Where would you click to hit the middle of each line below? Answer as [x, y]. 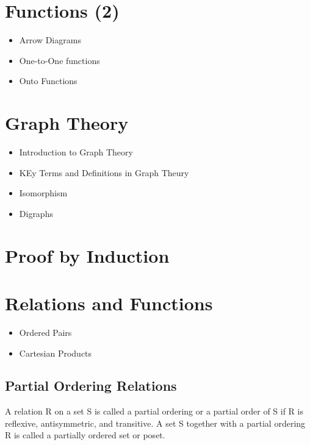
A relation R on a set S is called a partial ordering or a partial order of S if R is [154, 411]
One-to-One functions [59, 60]
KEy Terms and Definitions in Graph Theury [104, 172]
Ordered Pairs [45, 332]
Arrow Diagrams [50, 40]
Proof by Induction [87, 255]
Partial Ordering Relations [91, 386]
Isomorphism [43, 193]
